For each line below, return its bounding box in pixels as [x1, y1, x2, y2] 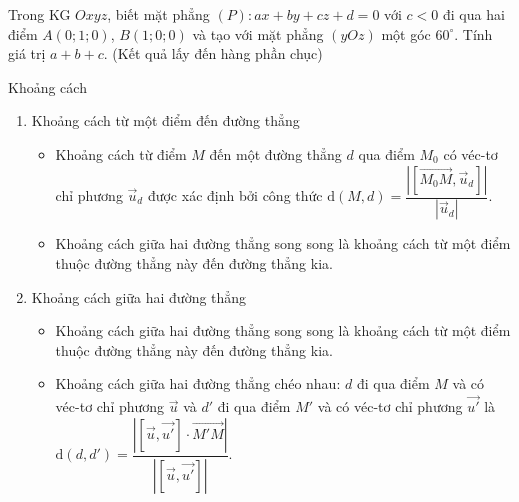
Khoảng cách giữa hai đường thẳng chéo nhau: [55, 373, 341, 394]
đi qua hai [442, 4, 505, 24]
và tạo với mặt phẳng [192, 23, 324, 44]
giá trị [8, 43, 46, 64]
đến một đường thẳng [209, 143, 342, 164]
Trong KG [8, 4, 71, 24]
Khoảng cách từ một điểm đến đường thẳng [31, 110, 300, 131]
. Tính [454, 23, 493, 44]
